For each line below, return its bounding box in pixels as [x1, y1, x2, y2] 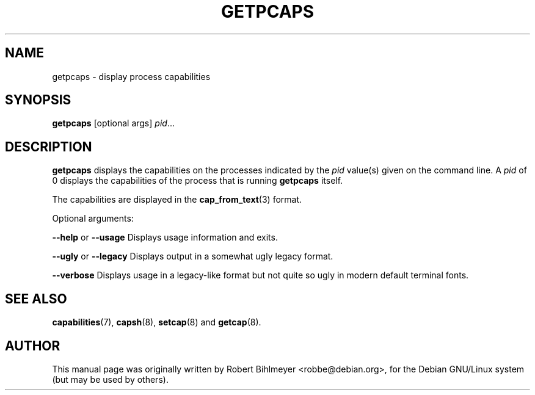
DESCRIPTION [5, 139, 92, 154]
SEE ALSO [5, 291, 67, 306]
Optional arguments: [52, 213, 134, 224]
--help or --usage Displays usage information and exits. [52, 232, 278, 243]
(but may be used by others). [52, 374, 169, 385]
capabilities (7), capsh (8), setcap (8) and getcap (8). [52, 317, 261, 328]
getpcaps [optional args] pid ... [52, 118, 175, 129]
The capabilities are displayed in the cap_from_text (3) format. [52, 194, 302, 205]
